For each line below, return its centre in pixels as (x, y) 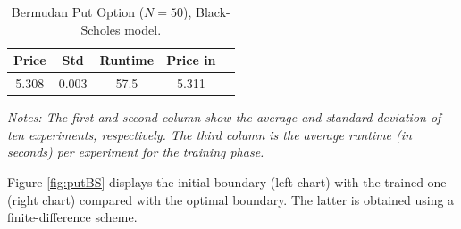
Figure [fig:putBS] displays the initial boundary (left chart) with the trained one (227, 181)
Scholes (101, 29)
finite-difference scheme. (72, 217)
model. (143, 29)
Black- (213, 12)
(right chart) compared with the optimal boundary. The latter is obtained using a (231, 199)
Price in (191, 60)
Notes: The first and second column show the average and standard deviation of (224, 117)
